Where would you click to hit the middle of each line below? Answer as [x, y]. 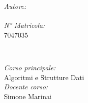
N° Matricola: [25, 25]
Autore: [15, 6]
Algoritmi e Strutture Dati [44, 77]
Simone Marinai [28, 96]
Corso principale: [30, 67]
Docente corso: [26, 87]
